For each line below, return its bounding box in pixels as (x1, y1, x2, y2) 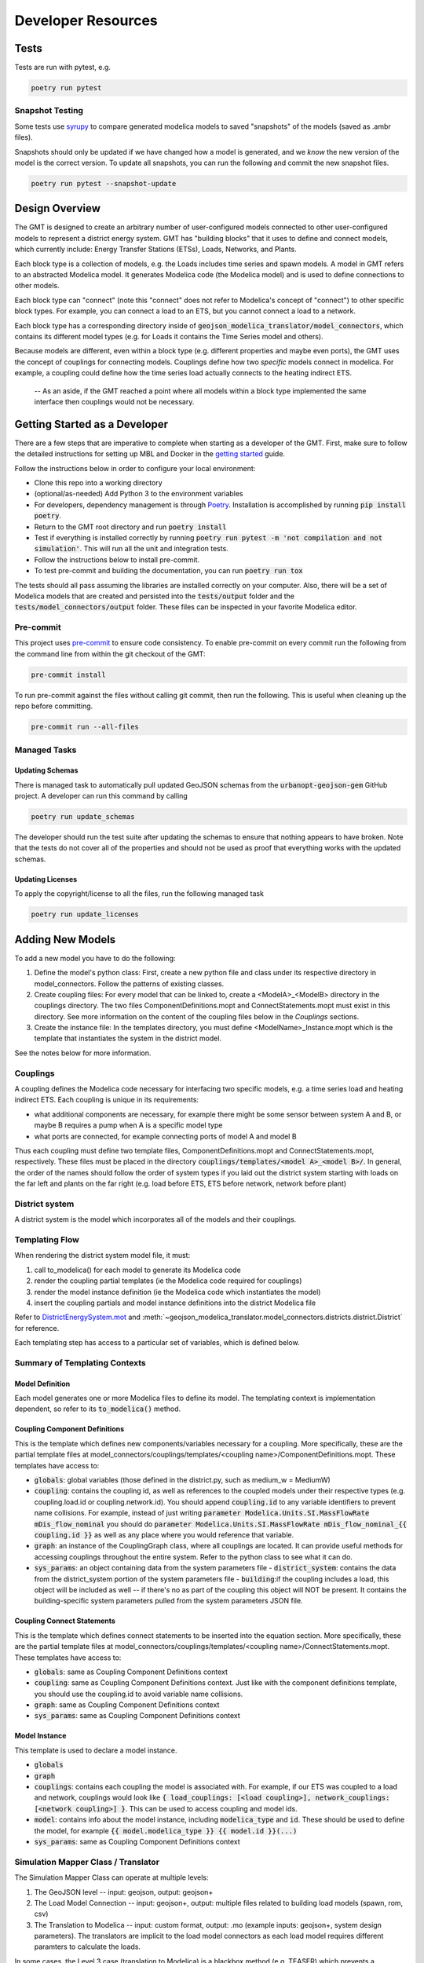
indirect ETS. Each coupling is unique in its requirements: (14, 1095, 199, 1105)
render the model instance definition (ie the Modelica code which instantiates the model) (34, 1287, 321, 1296)
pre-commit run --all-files (31, 722, 139, 732)
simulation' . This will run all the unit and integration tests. (34, 544, 229, 554)
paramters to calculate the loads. (34, 1942, 141, 1951)
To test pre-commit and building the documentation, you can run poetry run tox (34, 566, 304, 576)
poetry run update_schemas (31, 813, 135, 821)
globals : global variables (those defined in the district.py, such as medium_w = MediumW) (34, 1475, 331, 1485)
